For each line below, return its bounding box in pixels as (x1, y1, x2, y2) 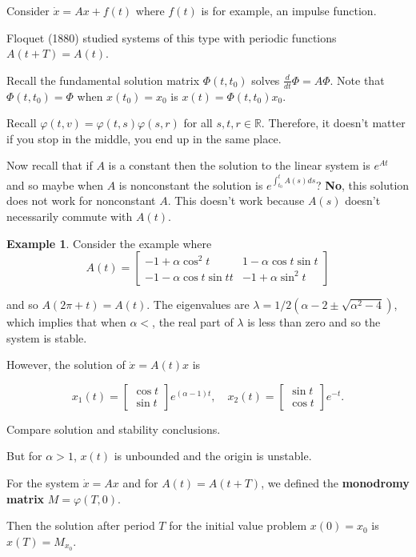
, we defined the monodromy (261, 475, 410, 491)
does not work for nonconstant (6, 192, 156, 209)
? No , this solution (316, 176, 410, 193)
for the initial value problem (169, 517, 307, 534)
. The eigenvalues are (146, 296, 250, 313)
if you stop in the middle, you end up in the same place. (6, 130, 282, 146)
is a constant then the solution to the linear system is (108, 157, 370, 174)
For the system (6, 475, 79, 491)
